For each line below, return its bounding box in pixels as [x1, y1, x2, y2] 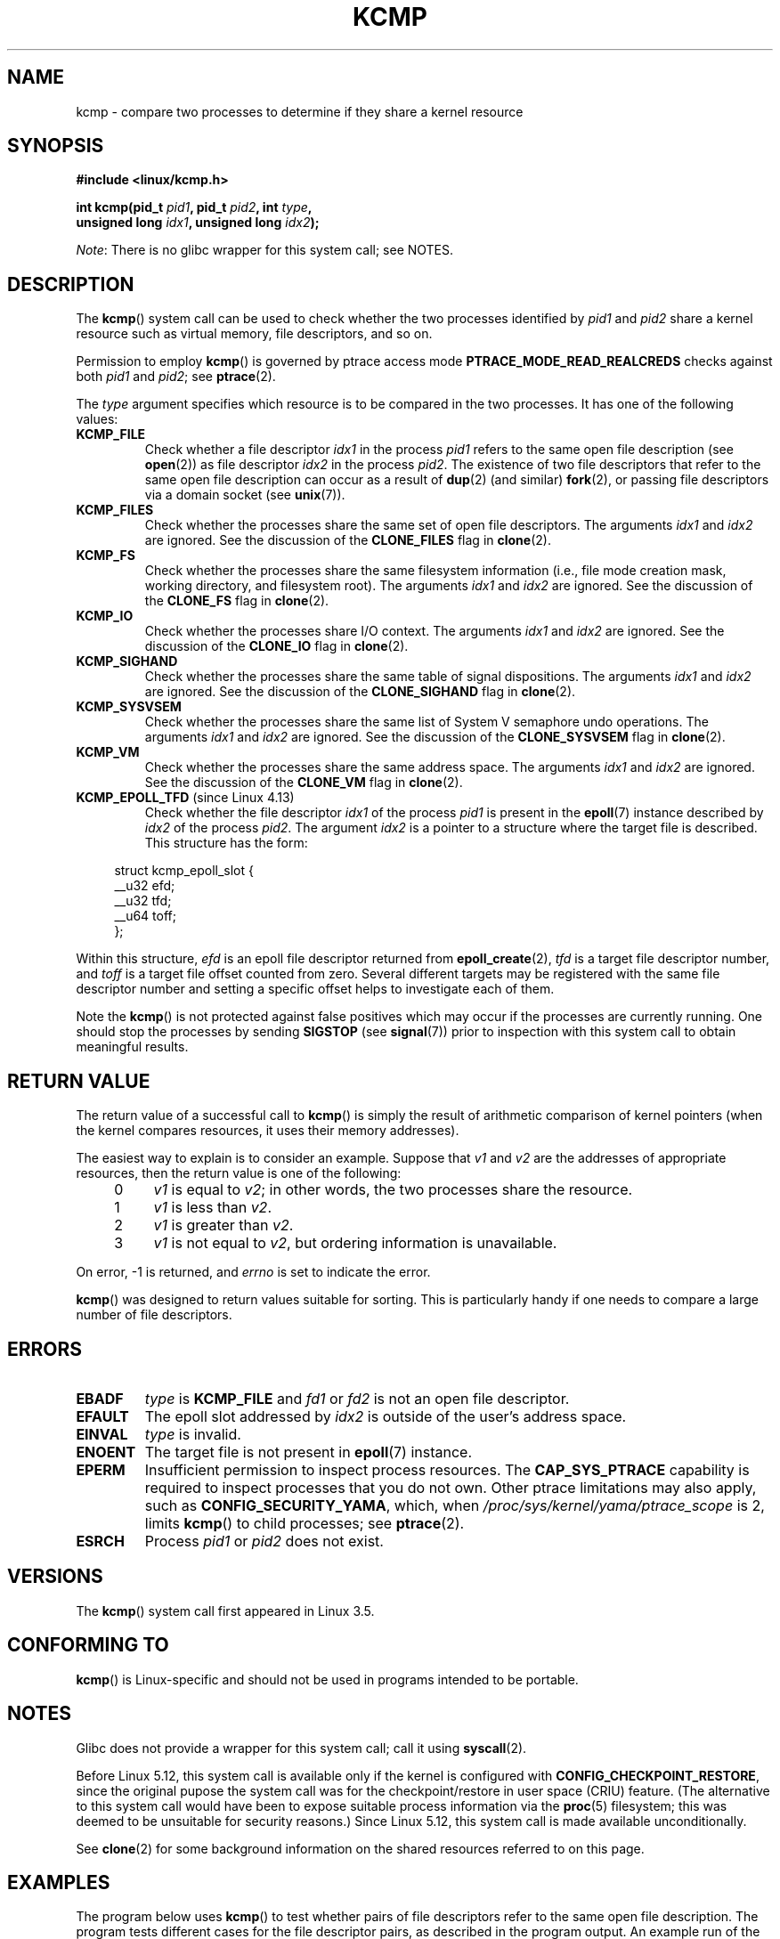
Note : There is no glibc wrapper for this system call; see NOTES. [76, 242, 454, 258]
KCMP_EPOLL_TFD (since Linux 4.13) [76, 790, 295, 806]
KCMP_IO [76, 608, 134, 624]
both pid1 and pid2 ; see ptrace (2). [76, 369, 276, 385]
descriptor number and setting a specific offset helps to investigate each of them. [76, 981, 555, 997]
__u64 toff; [114, 908, 176, 924]
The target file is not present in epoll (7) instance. [144, 1442, 473, 1461]
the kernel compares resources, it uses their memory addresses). [76, 1123, 459, 1139]
